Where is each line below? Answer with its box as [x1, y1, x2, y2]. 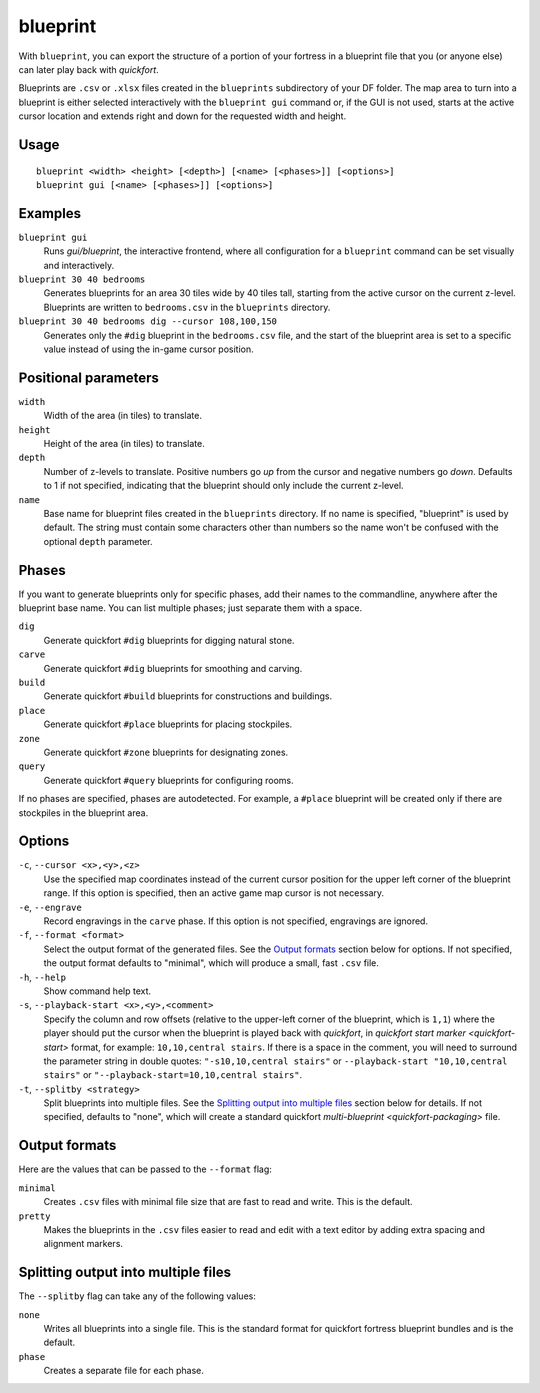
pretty [18, 1210, 51, 1222]
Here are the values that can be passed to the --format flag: [18, 1163, 272, 1175]
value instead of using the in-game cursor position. [43, 343, 254, 355]
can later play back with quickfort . [18, 63, 159, 75]
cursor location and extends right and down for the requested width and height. [18, 110, 347, 122]
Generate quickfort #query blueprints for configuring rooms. [43, 774, 294, 786]
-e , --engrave [18, 901, 82, 913]
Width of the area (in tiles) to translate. [43, 410, 202, 422]
